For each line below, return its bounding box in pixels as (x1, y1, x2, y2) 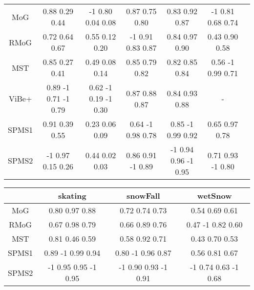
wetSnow (197, 190, 232, 201)
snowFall (126, 190, 160, 201)
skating (58, 190, 86, 201)
